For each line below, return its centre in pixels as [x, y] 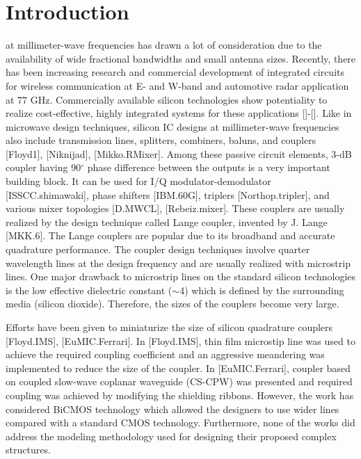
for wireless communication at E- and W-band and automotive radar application [177, 85]
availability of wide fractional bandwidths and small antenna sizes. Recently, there [181, 58]
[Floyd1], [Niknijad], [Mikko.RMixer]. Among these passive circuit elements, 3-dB [179, 153]
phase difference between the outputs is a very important [209, 167]
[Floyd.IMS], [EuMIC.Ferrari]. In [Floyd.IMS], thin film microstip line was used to [180, 340]
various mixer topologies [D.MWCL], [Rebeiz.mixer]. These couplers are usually [175, 208]
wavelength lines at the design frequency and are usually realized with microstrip [178, 263]
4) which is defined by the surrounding [262, 290]
